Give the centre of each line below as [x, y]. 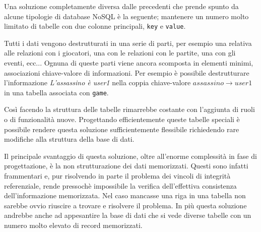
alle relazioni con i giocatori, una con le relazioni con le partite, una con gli [120, 53]
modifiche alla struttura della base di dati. [69, 139]
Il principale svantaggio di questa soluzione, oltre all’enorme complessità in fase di [130, 156]
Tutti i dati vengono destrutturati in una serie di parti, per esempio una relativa [128, 43]
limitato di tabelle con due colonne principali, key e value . [95, 26]
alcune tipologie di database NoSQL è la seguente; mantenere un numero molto [126, 16]
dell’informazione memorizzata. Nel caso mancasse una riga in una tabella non [125, 195]
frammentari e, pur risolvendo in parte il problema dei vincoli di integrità [117, 176]
